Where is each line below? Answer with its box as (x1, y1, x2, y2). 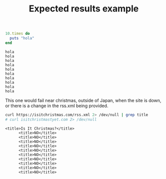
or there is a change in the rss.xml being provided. (5, 103, 109, 109)
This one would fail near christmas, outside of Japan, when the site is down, (5, 97, 162, 103)
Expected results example (29, 3, 139, 14)
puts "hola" (9, 36, 35, 41)
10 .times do (5, 31, 30, 36)
